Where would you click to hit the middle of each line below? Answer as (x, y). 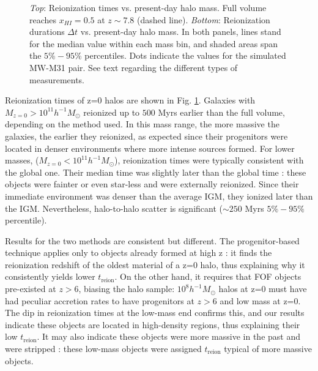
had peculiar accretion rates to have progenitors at (100, 300)
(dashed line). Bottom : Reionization (203, 19)
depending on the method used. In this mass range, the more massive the (142, 124)
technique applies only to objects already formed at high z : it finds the (139, 253)
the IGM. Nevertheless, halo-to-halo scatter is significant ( (114, 208)
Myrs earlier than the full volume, (221, 112)
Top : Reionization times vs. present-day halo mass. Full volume (148, 7)
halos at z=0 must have (263, 289)
